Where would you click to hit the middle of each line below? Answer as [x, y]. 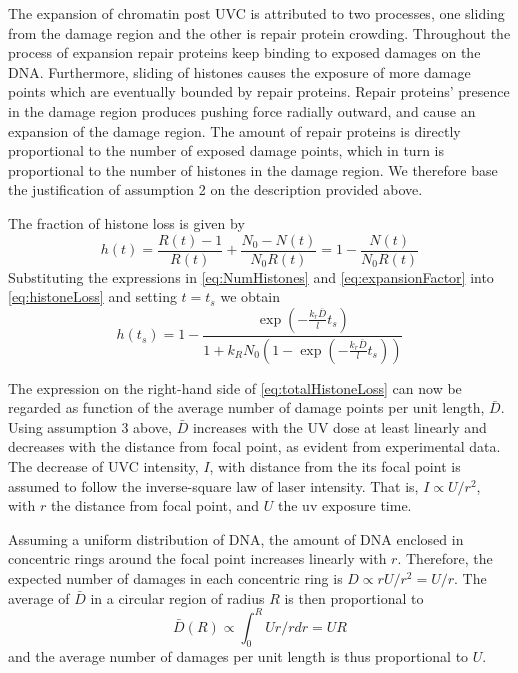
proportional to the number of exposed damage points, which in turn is [226, 150]
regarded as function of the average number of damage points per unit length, [246, 407]
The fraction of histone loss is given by [126, 222]
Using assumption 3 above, [90, 426]
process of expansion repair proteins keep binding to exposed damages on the [244, 52]
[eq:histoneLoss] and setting [92, 296]
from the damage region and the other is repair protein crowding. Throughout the [259, 32]
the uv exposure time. [344, 505]
